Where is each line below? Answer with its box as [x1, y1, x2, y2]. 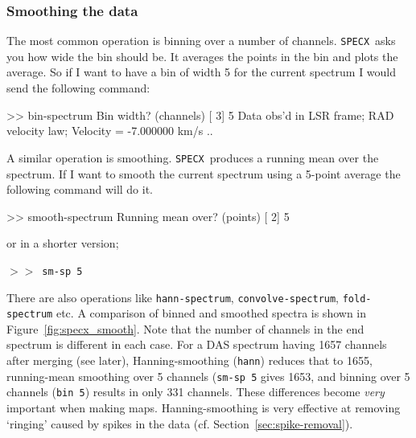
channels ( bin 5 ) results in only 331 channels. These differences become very [6, 383, 385, 400]
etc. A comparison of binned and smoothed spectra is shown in [56, 305, 367, 321]
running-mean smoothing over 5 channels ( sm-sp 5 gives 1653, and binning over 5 [6, 367, 410, 384]
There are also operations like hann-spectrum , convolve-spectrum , [6, 289, 340, 305]
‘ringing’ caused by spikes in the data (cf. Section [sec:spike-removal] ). [6, 415, 353, 432]
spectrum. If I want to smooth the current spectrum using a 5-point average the [6, 165, 401, 182]
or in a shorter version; [6, 235, 119, 252]
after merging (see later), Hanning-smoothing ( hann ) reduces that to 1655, [6, 352, 373, 369]
